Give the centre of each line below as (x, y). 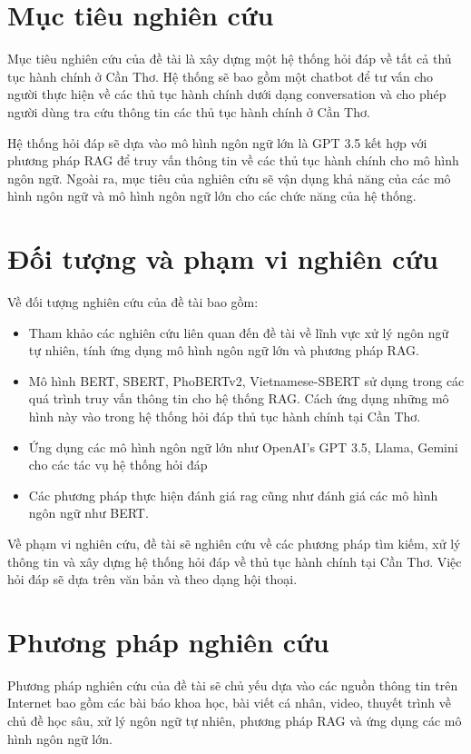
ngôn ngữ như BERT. (88, 513)
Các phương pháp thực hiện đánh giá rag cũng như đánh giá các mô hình (233, 495)
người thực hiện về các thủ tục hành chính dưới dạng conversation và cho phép (227, 94)
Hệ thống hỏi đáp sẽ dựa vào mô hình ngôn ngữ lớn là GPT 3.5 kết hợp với (217, 142)
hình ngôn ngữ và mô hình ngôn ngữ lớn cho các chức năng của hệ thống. (212, 196)
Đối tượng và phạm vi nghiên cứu (223, 258)
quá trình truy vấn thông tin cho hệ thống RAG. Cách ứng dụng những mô (239, 398)
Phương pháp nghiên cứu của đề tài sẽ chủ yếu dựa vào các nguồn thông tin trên (233, 685)
